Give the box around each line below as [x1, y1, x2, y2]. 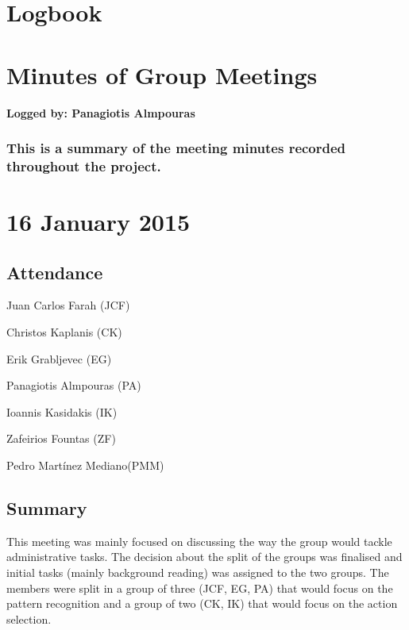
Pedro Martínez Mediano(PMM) [6, 457, 164, 473]
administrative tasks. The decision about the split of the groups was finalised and [6, 548, 403, 565]
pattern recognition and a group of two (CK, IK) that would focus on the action [6, 595, 398, 612]
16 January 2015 [6, 206, 191, 238]
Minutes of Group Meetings [6, 58, 318, 90]
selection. [6, 610, 52, 627]
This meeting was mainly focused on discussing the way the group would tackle [6, 532, 392, 549]
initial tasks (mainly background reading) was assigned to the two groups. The [6, 563, 389, 580]
